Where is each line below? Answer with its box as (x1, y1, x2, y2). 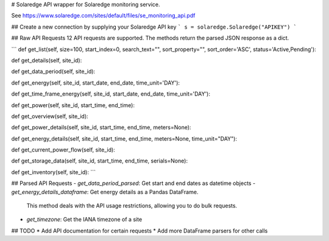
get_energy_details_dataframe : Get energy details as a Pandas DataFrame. (11, 188, 199, 195)
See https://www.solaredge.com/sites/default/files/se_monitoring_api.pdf (11, 12, 196, 19)
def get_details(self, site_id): (11, 57, 82, 64)
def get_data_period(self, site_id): (11, 68, 96, 75)
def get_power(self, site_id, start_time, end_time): (11, 101, 135, 109)
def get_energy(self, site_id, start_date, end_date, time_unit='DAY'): (11, 79, 180, 86)
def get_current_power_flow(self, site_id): (11, 146, 115, 153)
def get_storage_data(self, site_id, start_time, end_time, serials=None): (11, 157, 188, 164)
